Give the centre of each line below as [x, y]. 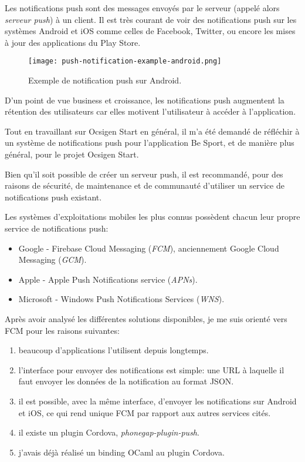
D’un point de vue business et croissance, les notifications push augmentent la [145, 100]
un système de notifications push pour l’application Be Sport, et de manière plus [150, 143]
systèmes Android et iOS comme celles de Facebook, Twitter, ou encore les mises [150, 31]
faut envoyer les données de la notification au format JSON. [126, 381]
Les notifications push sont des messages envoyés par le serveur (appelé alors [142, 8]
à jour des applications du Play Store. [73, 42]
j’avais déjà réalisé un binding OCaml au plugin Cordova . [121, 452]
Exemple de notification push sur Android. [105, 80]
